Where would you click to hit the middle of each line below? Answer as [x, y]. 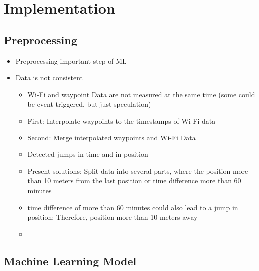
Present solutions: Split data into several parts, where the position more [138, 171]
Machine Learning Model [70, 260]
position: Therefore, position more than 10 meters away [113, 217]
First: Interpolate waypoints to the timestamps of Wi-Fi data [122, 120]
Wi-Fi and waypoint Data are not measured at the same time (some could [141, 94]
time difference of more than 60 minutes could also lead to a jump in [133, 207]
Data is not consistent [49, 77]
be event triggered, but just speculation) [89, 104]
